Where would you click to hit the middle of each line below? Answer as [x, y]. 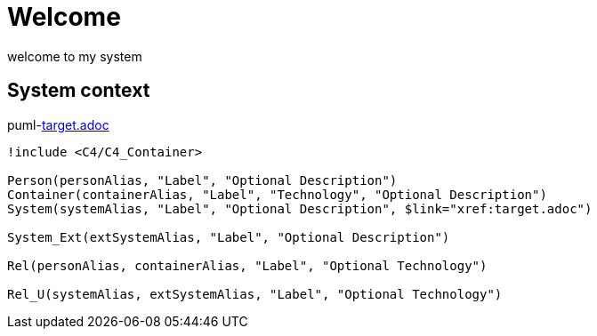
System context [79, 91]
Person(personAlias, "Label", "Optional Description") [202, 180]
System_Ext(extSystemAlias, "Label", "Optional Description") [229, 237]
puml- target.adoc [58, 124]
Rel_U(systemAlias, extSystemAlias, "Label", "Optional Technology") [255, 294]
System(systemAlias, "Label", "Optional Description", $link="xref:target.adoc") [300, 208]
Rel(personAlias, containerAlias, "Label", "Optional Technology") [247, 265]
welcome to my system [75, 56]
